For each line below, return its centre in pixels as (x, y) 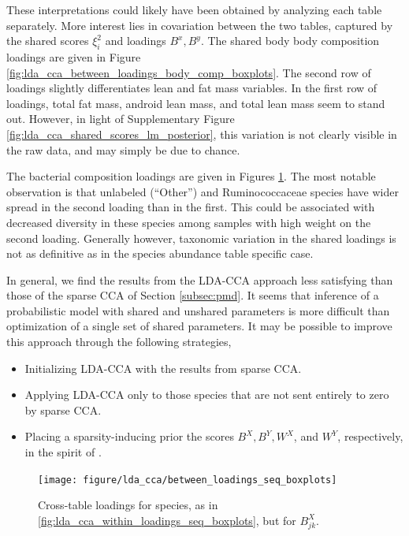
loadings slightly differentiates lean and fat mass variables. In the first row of (192, 88)
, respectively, (370, 436)
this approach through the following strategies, (119, 342)
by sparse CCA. (63, 409)
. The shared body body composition (290, 41)
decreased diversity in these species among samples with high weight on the (189, 222)
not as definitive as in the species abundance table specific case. (160, 253)
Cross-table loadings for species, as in (128, 505)
